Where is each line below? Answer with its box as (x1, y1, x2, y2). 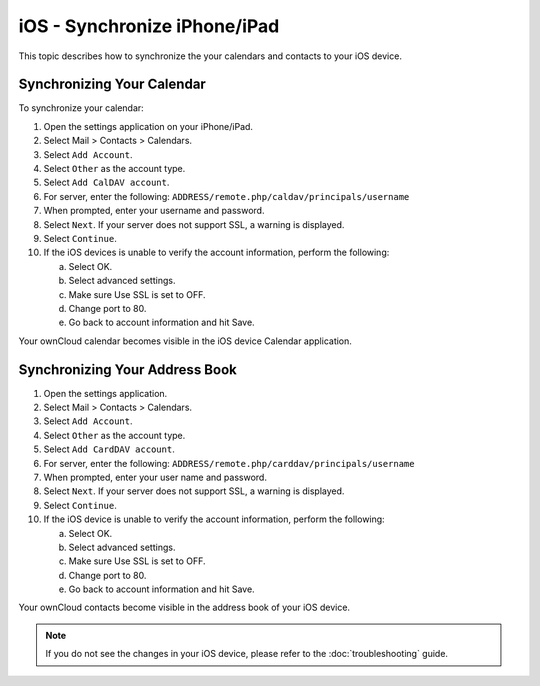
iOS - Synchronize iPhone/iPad (18, 15, 280, 37)
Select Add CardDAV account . (43, 443, 175, 455)
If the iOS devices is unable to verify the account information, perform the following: (43, 246, 390, 259)
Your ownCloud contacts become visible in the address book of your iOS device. (18, 601, 350, 614)
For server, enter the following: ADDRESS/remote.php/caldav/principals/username (43, 190, 410, 202)
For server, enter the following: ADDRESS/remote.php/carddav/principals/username (43, 457, 415, 469)
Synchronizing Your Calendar (18, 76, 207, 93)
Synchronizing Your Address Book (18, 361, 237, 378)
